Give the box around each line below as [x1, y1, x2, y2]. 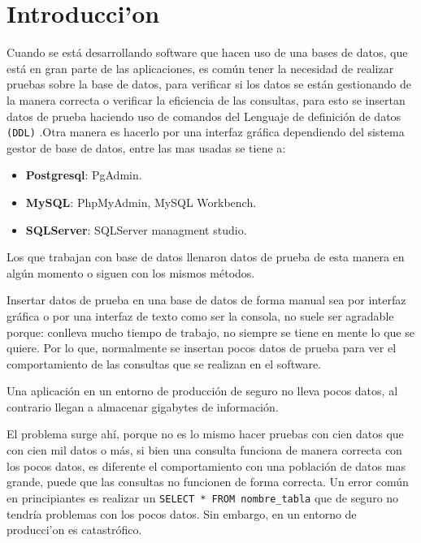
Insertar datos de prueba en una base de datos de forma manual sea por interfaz [7, 291, 406, 308]
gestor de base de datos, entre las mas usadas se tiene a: [7, 139, 286, 156]
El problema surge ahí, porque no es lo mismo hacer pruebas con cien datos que [7, 425, 404, 442]
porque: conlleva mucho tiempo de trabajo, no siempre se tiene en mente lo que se [7, 323, 414, 340]
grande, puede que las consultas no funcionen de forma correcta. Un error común [7, 473, 409, 490]
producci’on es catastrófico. [7, 521, 142, 538]
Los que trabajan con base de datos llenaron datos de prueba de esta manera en [7, 248, 405, 265]
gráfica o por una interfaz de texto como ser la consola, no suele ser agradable [7, 307, 394, 324]
